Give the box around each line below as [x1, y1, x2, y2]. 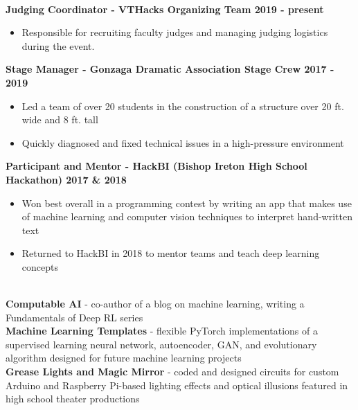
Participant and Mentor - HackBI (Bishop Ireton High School [6, 159, 307, 173]
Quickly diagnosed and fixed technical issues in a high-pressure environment [21, 135, 344, 150]
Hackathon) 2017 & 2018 [6, 172, 127, 186]
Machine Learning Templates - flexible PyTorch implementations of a [6, 323, 318, 338]
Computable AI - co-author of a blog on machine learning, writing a [6, 296, 305, 311]
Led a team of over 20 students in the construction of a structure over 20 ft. [21, 98, 344, 113]
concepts [21, 259, 58, 274]
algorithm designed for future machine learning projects [6, 350, 242, 365]
